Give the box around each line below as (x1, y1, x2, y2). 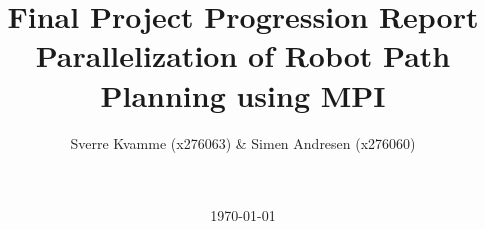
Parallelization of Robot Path (35, 35, 451, 76)
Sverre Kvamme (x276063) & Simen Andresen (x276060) (70, 132, 416, 153)
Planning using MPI (100, 74, 386, 115)
